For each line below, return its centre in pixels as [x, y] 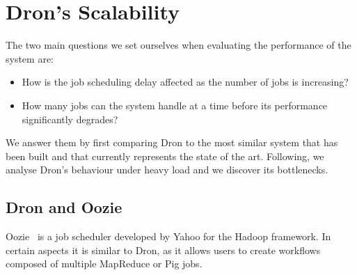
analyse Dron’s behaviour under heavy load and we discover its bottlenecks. [167, 170]
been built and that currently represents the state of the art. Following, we [165, 156]
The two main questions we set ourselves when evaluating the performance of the [178, 45]
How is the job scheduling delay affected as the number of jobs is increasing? [185, 82]
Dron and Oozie [64, 207]
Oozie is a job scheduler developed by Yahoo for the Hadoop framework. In [168, 236]
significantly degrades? [70, 119]
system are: [30, 58]
